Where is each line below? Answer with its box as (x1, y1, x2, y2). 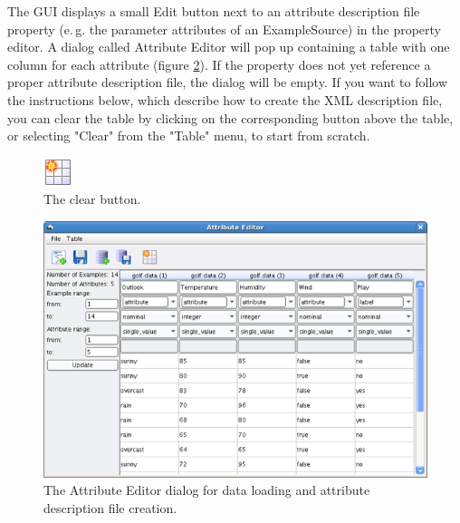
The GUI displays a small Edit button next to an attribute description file (7, 2, 420, 20)
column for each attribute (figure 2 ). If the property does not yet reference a (7, 54, 431, 73)
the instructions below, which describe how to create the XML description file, (7, 90, 443, 109)
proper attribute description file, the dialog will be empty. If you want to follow (7, 73, 447, 92)
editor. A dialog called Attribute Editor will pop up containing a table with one (7, 37, 450, 56)
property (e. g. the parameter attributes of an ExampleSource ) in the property (7, 19, 441, 38)
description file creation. (43, 498, 177, 517)
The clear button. (43, 189, 141, 208)
